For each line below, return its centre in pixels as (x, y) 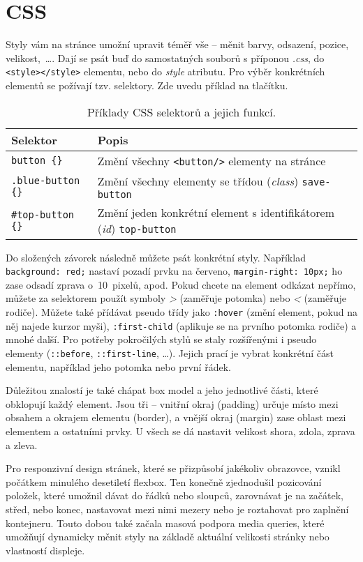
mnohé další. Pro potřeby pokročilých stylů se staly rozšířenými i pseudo (161, 339)
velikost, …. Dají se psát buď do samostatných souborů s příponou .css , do (165, 58)
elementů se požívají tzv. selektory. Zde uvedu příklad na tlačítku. (147, 85)
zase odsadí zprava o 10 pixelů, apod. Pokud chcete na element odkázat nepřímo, (181, 284)
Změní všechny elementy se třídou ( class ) (198, 181)
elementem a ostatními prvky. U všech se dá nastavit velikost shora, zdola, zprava (180, 431)
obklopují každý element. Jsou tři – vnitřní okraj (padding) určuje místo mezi (172, 403)
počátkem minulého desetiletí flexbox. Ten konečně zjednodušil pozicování (164, 481)
